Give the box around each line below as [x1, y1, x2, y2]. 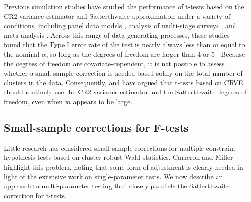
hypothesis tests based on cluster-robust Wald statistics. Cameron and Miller [4, 152, 233, 162]
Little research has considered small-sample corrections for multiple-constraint [4, 142, 236, 153]
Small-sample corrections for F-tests [4, 120, 189, 135]
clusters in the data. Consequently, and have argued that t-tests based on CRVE [4, 77, 243, 87]
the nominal [4, 48, 40, 59]
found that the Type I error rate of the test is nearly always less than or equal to [4, 39, 245, 49]
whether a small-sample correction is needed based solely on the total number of [4, 68, 243, 78]
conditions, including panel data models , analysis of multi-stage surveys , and [4, 20, 236, 31]
